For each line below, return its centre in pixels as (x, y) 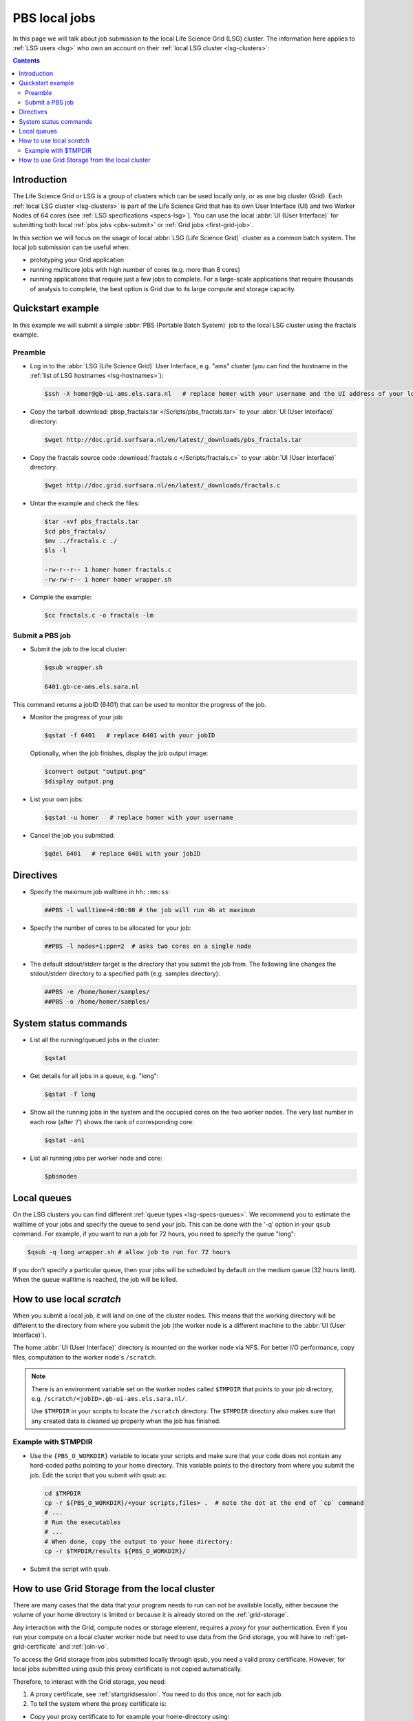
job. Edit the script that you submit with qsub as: (98, 1475)
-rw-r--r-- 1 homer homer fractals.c (108, 570)
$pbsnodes (61, 1176)
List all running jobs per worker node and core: (96, 1158)
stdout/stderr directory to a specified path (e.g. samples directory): (125, 973)
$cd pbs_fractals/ (75, 531)
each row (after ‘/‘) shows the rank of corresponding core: (112, 1121)
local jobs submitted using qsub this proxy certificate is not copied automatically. (127, 1669)
